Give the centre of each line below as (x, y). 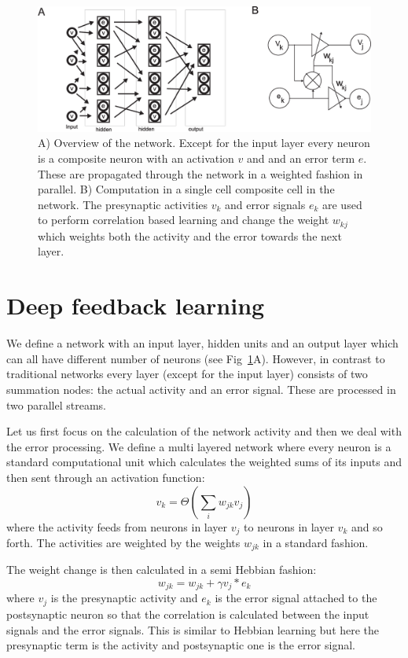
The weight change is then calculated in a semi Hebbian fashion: (162, 570)
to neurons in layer (289, 526)
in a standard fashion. (316, 542)
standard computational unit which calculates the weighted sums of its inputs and (204, 462)
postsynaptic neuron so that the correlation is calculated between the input (188, 614)
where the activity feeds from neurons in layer (117, 526)
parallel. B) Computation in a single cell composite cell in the (186, 189)
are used (342, 204)
